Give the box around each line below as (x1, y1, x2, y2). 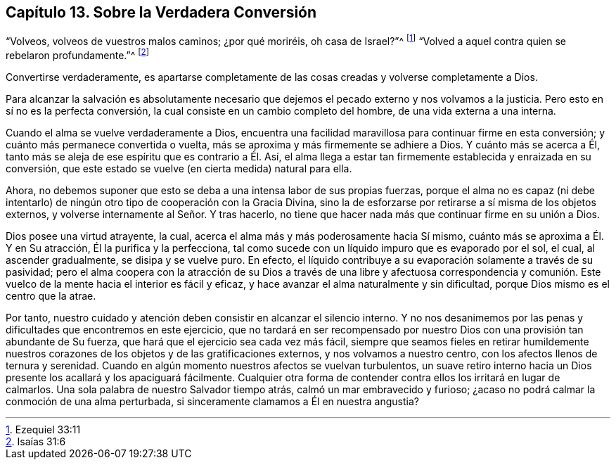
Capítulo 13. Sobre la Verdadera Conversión (6, 4, 317, 21)
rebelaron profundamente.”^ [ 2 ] (6, 47, 149, 61)
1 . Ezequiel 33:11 (6, 423, 81, 435)
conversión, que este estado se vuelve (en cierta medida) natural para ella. (6, 162, 352, 174)
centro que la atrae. (6, 289, 96, 302)
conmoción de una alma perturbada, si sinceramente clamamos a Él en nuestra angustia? (6, 395, 419, 407)
